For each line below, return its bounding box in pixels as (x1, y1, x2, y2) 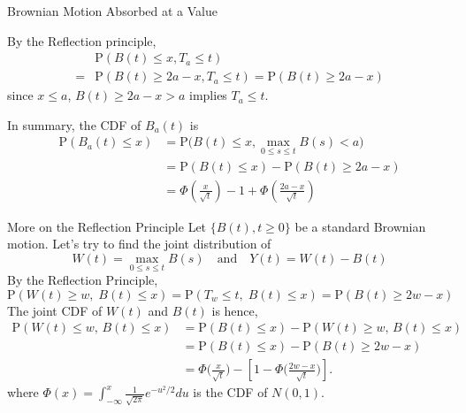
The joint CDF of (7, 301, 103, 319)
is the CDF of (193, 383, 268, 402)
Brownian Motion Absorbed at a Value (7, 2, 218, 19)
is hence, (211, 301, 258, 319)
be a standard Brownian (294, 217, 426, 235)
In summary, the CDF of (7, 115, 141, 134)
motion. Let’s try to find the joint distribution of (7, 234, 271, 253)
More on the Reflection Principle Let (7, 217, 207, 235)
